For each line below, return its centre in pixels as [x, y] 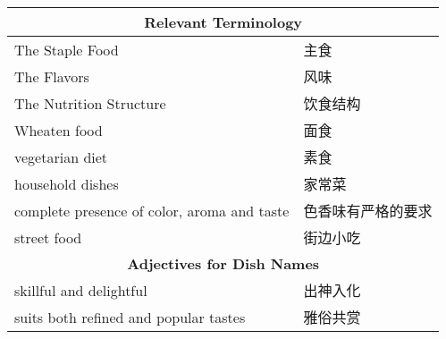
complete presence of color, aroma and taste [152, 210]
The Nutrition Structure [90, 103]
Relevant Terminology [223, 22]
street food [48, 237]
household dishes [67, 183]
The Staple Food [67, 49]
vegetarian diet [61, 157]
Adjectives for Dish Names [223, 263]
